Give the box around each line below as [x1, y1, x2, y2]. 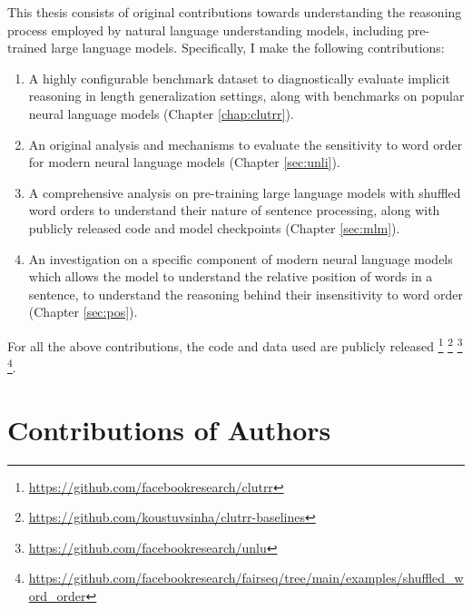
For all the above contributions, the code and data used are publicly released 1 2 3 [7, 333, 463, 355]
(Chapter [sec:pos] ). [28, 302, 138, 321]
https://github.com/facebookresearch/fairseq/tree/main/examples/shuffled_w [28, 568, 464, 587]
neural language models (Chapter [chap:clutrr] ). [28, 103, 294, 123]
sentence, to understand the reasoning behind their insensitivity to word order [28, 284, 464, 303]
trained [7, 38, 47, 57]
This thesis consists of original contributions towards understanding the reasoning [7, 3, 462, 21]
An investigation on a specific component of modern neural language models [28, 249, 453, 268]
